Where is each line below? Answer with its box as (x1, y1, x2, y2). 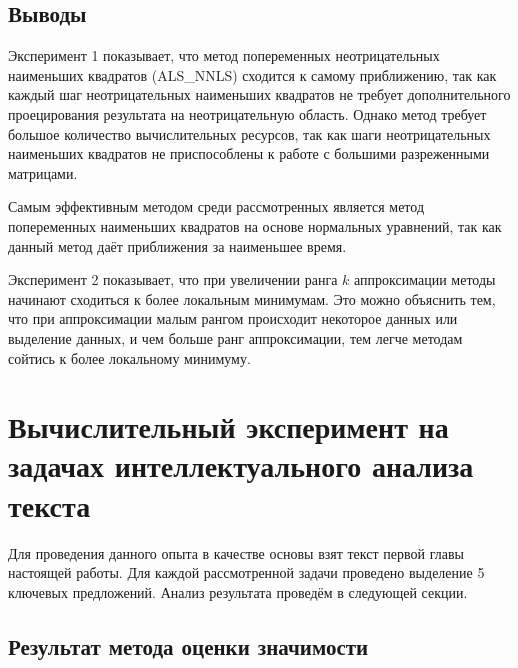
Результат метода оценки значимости (8, 630, 369, 661)
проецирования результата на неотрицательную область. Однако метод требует (8, 103, 487, 124)
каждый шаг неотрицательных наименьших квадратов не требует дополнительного (8, 84, 511, 105)
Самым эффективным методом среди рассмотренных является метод (8, 196, 425, 217)
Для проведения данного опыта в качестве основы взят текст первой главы (8, 542, 464, 563)
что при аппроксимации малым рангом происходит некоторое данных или (8, 308, 458, 329)
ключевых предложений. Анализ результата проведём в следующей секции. (8, 581, 468, 602)
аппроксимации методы (354, 269, 496, 290)
